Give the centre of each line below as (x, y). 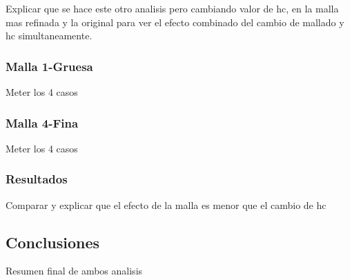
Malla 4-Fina (42, 122)
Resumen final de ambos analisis (74, 271)
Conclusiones (53, 242)
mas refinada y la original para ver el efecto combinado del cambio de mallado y (175, 22)
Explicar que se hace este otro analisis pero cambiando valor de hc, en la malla (172, 8)
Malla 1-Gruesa (49, 66)
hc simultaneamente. (49, 36)
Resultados (37, 179)
